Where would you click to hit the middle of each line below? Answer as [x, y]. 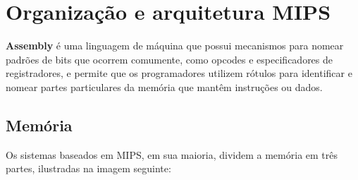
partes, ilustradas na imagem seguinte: [88, 168]
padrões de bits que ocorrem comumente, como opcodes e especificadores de [169, 59]
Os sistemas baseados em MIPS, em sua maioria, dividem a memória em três [172, 154]
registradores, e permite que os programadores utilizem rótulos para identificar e [179, 73]
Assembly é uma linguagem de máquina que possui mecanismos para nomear [175, 46]
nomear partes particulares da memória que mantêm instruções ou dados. [164, 86]
